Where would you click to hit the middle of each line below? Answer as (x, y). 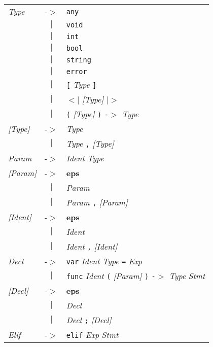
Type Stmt (187, 276)
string (79, 60)
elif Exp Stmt (92, 335)
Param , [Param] (97, 202)
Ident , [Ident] (92, 246)
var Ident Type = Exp (104, 261)
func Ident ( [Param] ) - (111, 276)
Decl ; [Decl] (89, 320)
